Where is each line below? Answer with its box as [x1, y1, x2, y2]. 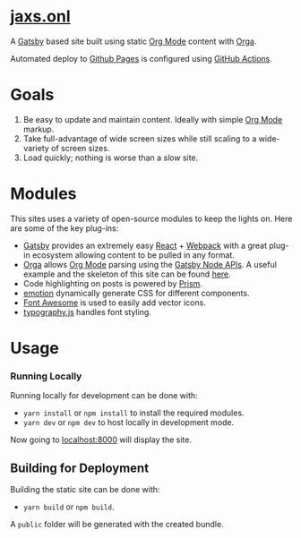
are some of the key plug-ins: [10, 222, 119, 234]
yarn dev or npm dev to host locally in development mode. [22, 417, 235, 428]
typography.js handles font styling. [22, 306, 151, 317]
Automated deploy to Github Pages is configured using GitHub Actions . [10, 53, 272, 64]
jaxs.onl [10, 6, 71, 27]
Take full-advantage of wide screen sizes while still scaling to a [22, 132, 257, 144]
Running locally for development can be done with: [10, 390, 198, 401]
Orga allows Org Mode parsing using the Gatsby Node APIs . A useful [22, 259, 277, 269]
